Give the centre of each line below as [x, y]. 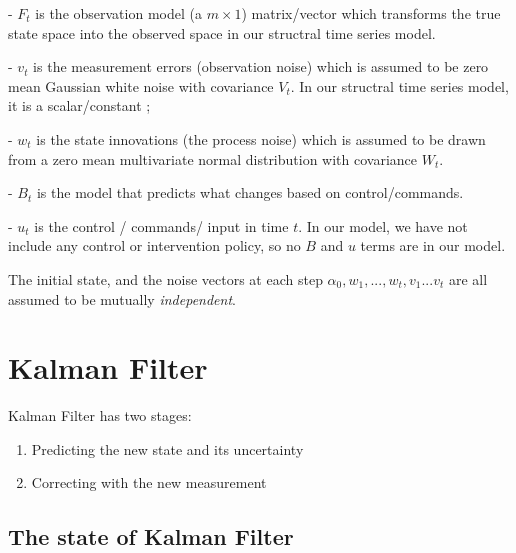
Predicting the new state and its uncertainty [167, 448]
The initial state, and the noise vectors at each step [165, 278]
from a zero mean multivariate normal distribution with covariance [213, 158]
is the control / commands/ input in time [161, 225]
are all [468, 278]
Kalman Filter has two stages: [100, 415]
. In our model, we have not [383, 225]
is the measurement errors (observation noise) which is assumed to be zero [261, 66]
